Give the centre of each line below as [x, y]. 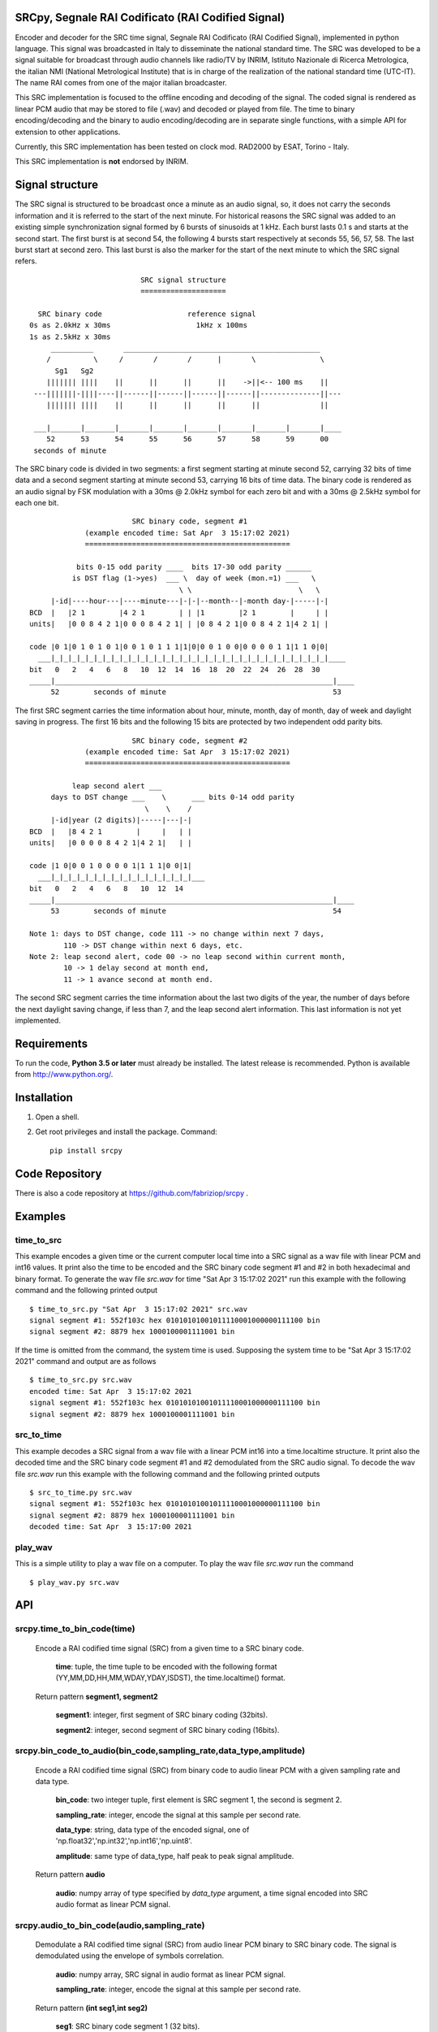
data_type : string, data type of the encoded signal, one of [152, 1830]
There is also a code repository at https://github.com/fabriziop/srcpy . [132, 1193]
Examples [41, 1216]
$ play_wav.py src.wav [75, 1582]
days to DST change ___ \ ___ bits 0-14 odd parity [173, 797]
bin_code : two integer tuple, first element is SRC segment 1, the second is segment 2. [199, 1800]
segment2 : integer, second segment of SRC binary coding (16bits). [167, 1730]
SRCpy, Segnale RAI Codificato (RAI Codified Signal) [150, 17]
